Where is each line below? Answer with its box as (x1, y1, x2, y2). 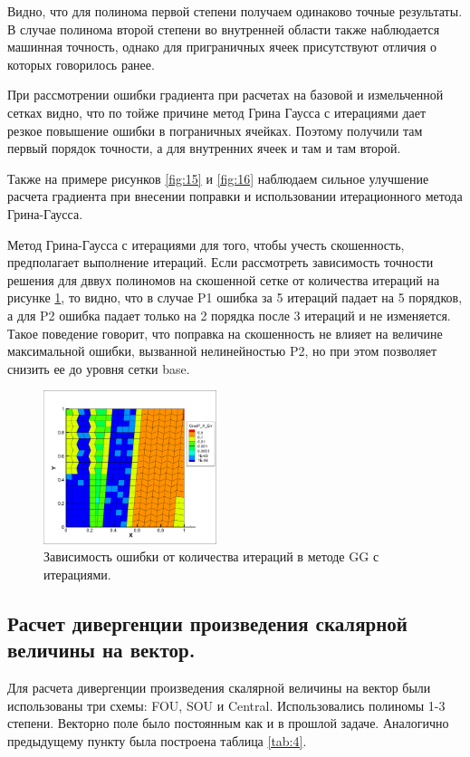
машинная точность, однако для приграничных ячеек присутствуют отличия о (7, 37, 437, 56)
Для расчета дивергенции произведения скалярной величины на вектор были (7, 678, 431, 697)
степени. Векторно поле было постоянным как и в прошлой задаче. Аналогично (7, 714, 449, 733)
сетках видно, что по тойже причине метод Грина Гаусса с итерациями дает (7, 102, 427, 121)
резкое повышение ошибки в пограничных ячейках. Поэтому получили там (7, 120, 423, 139)
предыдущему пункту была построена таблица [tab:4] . (7, 731, 307, 750)
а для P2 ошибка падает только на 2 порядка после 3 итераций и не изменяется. (7, 305, 451, 324)
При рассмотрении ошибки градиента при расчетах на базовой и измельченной (7, 85, 444, 104)
